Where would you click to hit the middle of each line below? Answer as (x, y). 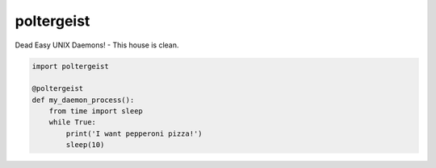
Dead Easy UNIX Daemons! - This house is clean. (97, 45)
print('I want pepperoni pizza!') (134, 133)
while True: (73, 122)
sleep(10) (85, 145)
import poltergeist (70, 66)
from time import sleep (96, 111)
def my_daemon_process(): (83, 100)
